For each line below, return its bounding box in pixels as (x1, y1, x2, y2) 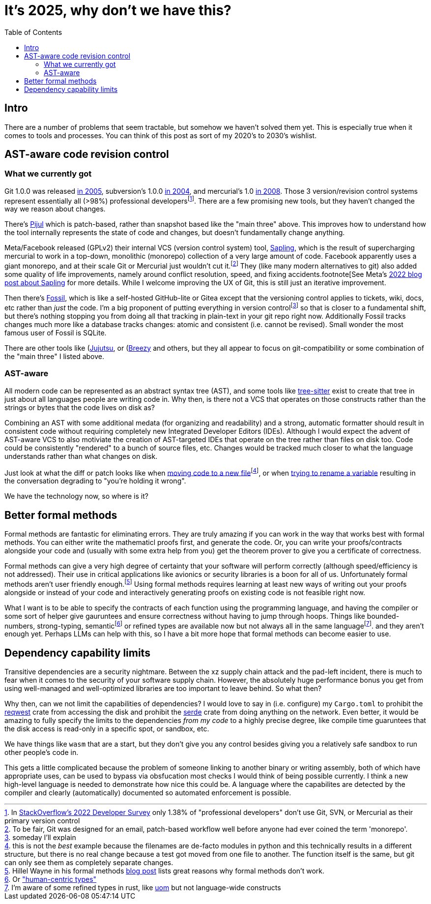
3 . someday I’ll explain (4, 833, 76, 842)
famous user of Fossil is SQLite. (4, 328, 107, 337)
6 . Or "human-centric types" (4, 875, 97, 884)
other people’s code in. (4, 748, 79, 757)
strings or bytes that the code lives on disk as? (4, 403, 155, 412)
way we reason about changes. (4, 205, 106, 213)
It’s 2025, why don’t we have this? (4, 2, 231, 19)
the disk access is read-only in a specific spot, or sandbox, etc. (4, 724, 209, 733)
